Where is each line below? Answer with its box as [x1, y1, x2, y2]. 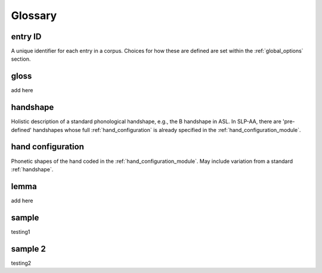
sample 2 [11, 244, 46, 254]
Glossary [11, 9, 57, 22]
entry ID [11, 32, 42, 42]
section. [11, 55, 31, 62]
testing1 [11, 228, 30, 235]
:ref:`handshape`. [11, 165, 54, 172]
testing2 [11, 259, 32, 266]
